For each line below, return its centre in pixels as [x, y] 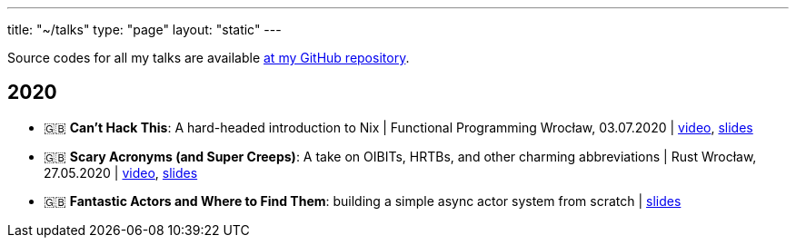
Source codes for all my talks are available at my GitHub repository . [209, 58]
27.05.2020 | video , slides [121, 172]
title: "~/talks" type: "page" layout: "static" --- [144, 29]
